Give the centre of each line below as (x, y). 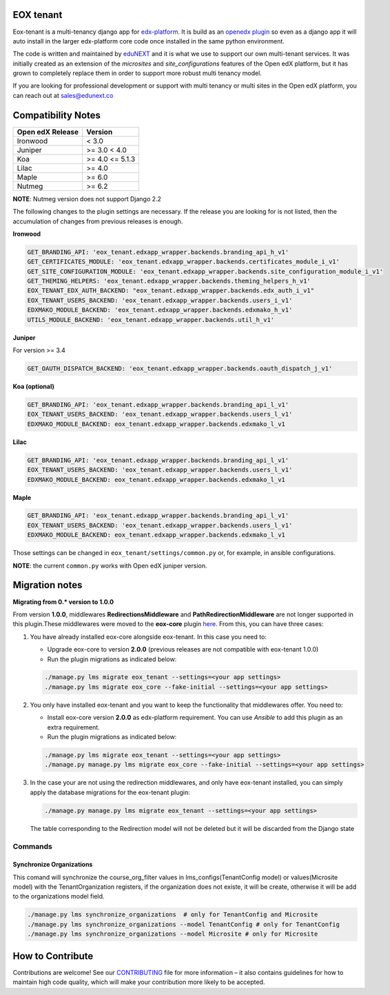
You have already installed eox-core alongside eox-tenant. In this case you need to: (148, 636)
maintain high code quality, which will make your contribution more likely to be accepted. (139, 982)
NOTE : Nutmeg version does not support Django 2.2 (87, 199)
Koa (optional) (33, 386)
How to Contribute (53, 956)
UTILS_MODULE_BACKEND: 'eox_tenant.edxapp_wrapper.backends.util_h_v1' (151, 320)
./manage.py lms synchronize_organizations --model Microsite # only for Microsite (173, 934)
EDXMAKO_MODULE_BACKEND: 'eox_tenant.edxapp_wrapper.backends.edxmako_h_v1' (160, 310)
